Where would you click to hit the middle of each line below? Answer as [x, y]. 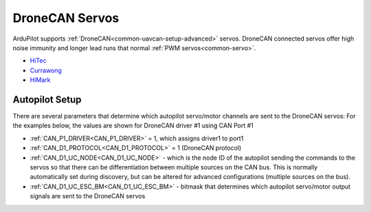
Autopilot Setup [47, 99]
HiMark [40, 80]
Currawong [46, 70]
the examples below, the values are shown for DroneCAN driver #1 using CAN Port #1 [133, 126]
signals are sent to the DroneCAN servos [88, 196]
